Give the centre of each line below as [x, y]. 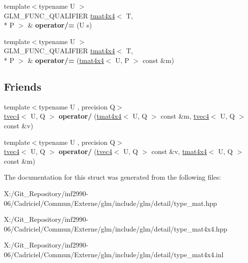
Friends [23, 86]
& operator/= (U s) [60, 25]
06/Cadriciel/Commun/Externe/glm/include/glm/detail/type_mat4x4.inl [114, 254]
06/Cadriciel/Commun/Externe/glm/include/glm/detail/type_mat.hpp [110, 203]
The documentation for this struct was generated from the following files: [113, 177]
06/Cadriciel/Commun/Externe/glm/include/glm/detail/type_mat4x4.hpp [116, 228]
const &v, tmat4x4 [179, 151]
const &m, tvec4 [185, 116]
